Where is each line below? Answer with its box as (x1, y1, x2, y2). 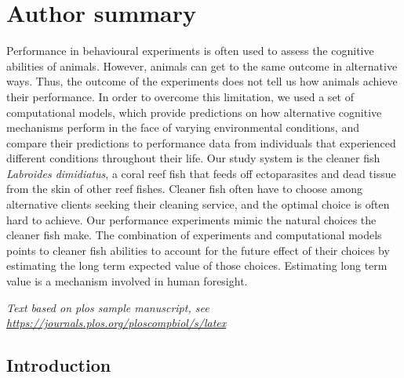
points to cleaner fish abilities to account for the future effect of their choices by (6, 242, 390, 258)
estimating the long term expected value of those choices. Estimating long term (6, 257, 388, 274)
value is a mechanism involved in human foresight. (6, 273, 248, 289)
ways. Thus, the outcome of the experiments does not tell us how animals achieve (6, 73, 398, 89)
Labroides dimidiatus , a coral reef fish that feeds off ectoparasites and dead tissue (6, 165, 396, 181)
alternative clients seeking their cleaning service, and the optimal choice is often (6, 196, 390, 213)
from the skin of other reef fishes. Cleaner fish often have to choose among (6, 180, 362, 197)
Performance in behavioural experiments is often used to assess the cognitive (6, 42, 374, 59)
